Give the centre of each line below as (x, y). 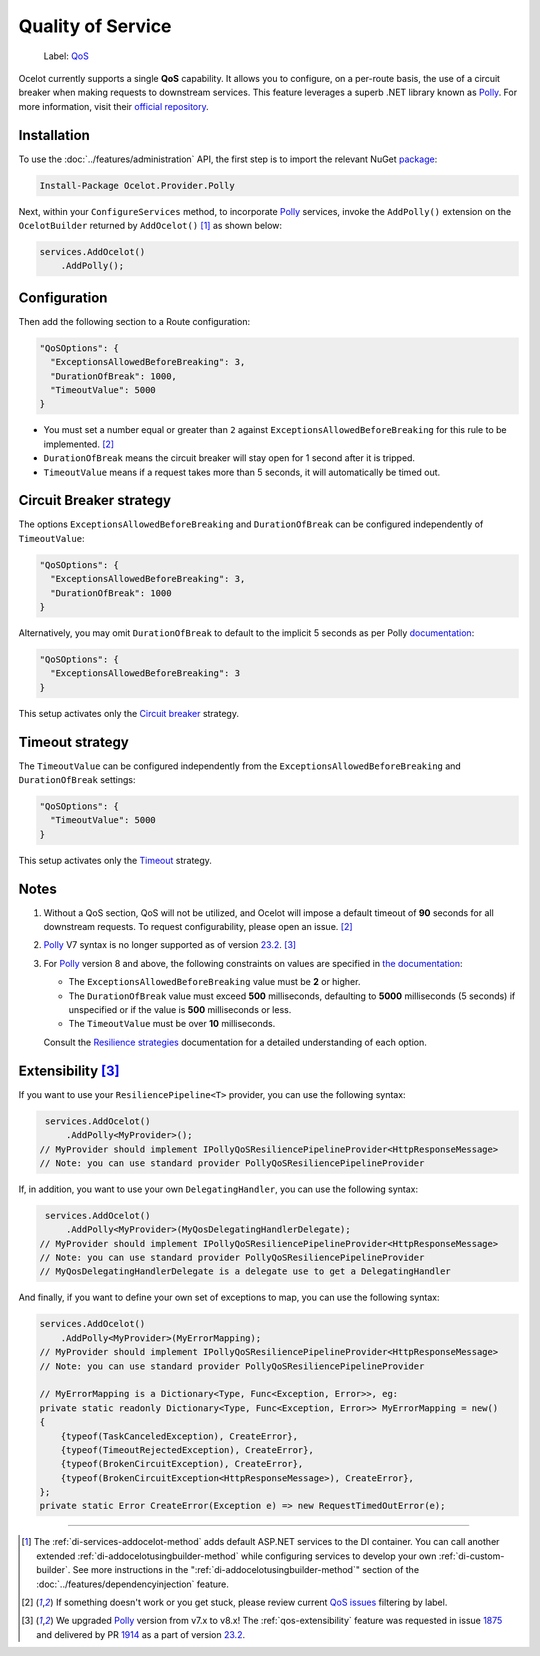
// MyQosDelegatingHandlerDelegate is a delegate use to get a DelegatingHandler (245, 1271)
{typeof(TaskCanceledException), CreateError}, (179, 1436)
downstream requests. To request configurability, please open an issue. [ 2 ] (198, 927)
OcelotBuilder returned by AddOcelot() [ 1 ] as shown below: (150, 225)
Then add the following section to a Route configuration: (134, 321)
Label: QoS (66, 56)
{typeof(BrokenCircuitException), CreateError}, (182, 1464)
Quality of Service (95, 26)
